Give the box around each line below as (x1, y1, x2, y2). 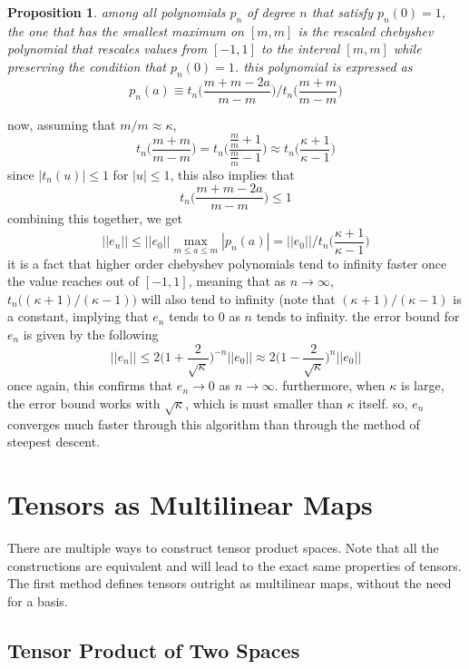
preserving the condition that (7, 56, 166, 75)
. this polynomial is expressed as (234, 56, 413, 75)
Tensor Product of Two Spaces (7, 635, 300, 664)
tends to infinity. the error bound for (256, 307, 460, 326)
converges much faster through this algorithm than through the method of (7, 414, 420, 433)
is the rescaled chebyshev (298, 21, 434, 40)
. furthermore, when (274, 376, 386, 395)
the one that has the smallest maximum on (7, 21, 244, 40)
